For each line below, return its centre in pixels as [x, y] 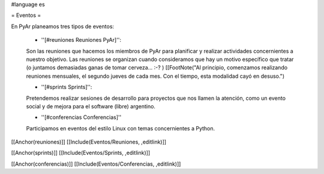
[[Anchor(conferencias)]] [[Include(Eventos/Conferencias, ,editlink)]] [96, 164]
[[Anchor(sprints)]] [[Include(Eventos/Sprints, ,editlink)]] [81, 153]
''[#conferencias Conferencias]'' [81, 117]
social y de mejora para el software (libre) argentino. [91, 106]
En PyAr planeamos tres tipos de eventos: [62, 26]
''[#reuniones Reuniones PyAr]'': [81, 40]
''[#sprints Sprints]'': [67, 87]
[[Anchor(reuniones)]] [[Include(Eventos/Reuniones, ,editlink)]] [89, 142]
